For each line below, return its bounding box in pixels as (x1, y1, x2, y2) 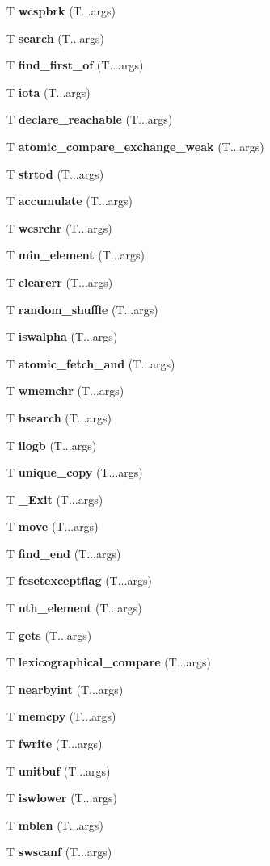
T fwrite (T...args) (6, 735, 103, 752)
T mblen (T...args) (6, 816, 103, 833)
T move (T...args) (6, 518, 99, 535)
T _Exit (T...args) (6, 490, 103, 507)
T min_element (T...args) (6, 246, 145, 263)
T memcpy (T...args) (6, 708, 116, 725)
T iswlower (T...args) (6, 789, 117, 806)
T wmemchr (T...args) (6, 382, 124, 399)
